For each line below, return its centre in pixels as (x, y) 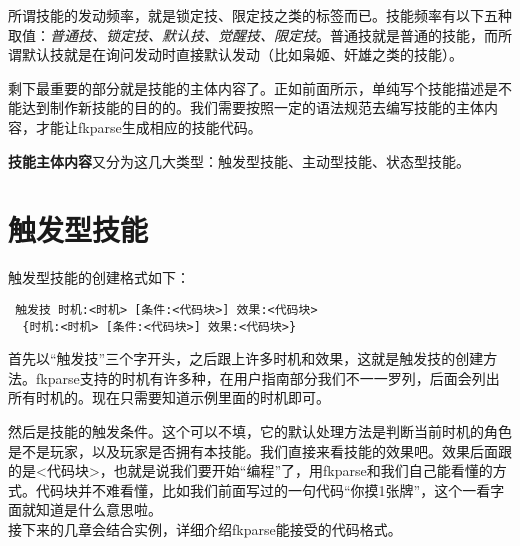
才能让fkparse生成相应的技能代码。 (148, 126)
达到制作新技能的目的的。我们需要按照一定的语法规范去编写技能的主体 (252, 107)
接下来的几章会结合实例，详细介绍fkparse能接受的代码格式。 (205, 528)
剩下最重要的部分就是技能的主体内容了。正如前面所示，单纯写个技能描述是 (253, 87)
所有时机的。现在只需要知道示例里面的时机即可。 (169, 397)
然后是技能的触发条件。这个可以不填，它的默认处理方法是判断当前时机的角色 (260, 430)
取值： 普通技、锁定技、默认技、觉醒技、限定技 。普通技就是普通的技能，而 (253, 34)
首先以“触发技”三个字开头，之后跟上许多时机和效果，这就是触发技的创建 (246, 358)
